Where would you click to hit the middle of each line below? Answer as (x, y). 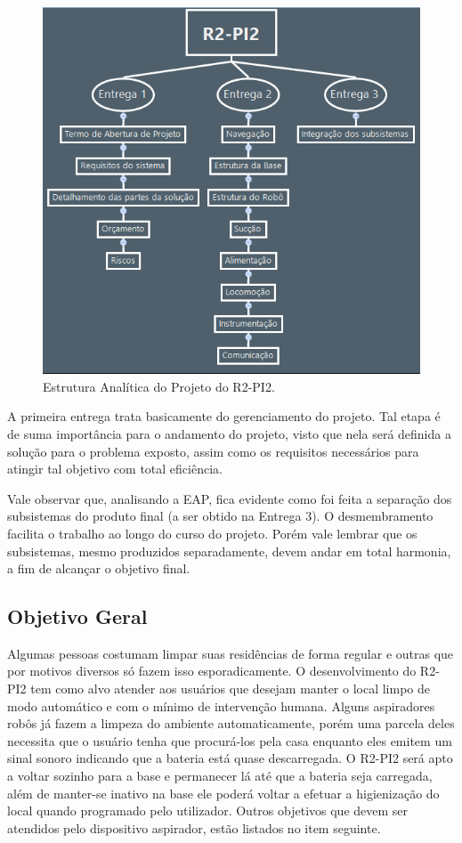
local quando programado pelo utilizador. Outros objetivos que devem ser (208, 811)
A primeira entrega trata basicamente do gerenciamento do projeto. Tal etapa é (224, 416)
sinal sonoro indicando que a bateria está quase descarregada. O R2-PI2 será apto (230, 758)
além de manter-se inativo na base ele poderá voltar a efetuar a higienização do (223, 793)
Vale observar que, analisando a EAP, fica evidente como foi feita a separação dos (230, 498)
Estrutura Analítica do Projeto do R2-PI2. (159, 386)
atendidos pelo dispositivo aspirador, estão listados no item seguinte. (194, 827)
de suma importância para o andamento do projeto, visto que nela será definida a (229, 433)
